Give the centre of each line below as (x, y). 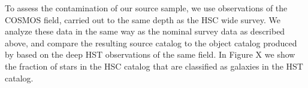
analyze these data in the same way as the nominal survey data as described (145, 31)
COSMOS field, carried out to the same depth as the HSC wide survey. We (143, 19)
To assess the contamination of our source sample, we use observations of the (146, 8)
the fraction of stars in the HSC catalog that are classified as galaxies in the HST (154, 66)
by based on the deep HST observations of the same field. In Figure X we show (150, 54)
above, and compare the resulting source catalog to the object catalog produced (151, 43)
